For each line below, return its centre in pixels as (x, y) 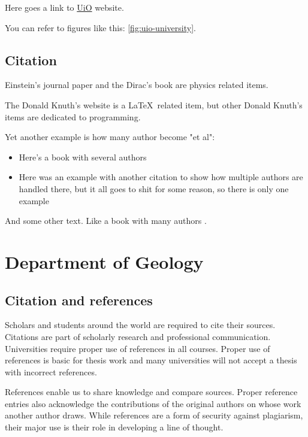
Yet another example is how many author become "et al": (110, 137)
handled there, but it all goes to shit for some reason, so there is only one (154, 188)
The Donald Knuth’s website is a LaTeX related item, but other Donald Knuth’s (154, 104)
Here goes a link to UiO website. (64, 7)
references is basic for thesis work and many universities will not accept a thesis (151, 360)
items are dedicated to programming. (73, 116)
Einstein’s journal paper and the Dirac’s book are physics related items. (137, 85)
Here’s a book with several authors (83, 157)
